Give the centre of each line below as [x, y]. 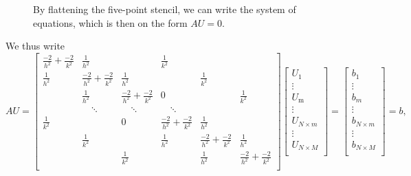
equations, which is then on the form [110, 22]
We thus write [35, 46]
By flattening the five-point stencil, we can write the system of [165, 9]
